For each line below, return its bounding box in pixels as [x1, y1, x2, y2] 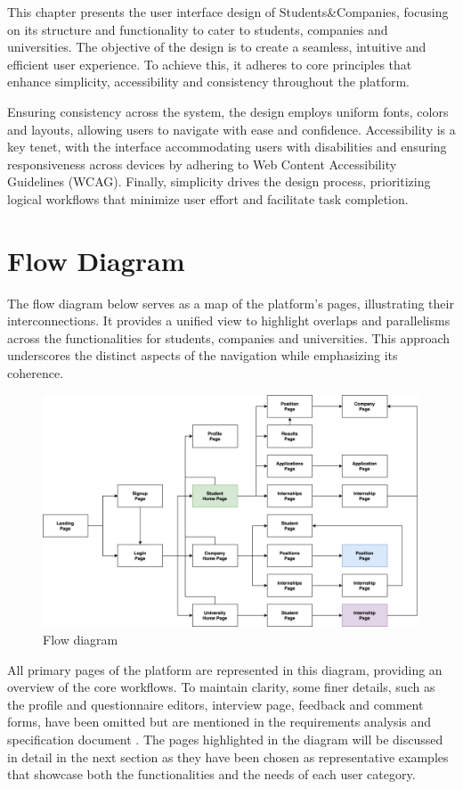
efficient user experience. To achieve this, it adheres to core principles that [7, 54, 412, 73]
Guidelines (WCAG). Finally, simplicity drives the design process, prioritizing [7, 172, 431, 191]
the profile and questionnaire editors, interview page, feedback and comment [7, 694, 424, 713]
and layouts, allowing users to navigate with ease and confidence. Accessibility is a [7, 119, 456, 138]
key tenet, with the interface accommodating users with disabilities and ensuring [7, 137, 447, 156]
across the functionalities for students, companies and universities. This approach [7, 328, 451, 347]
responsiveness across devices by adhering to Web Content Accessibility [7, 154, 397, 173]
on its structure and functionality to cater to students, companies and [7, 20, 388, 38]
